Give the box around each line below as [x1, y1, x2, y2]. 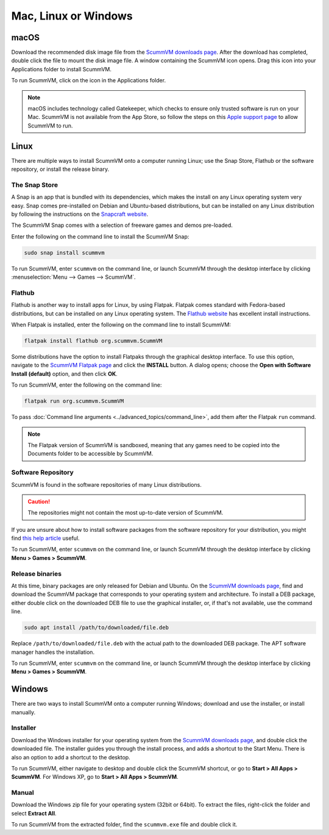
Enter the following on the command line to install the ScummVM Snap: [11, 232, 189, 240]
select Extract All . [11, 809, 57, 817]
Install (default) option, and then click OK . [11, 370, 118, 378]
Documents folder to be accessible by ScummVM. [27, 450, 154, 457]
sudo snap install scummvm [24, 249, 105, 256]
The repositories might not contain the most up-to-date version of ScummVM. [27, 509, 224, 517]
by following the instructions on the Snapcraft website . [11, 210, 149, 218]
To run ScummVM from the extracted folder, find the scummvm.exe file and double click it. [11, 821, 238, 828]
